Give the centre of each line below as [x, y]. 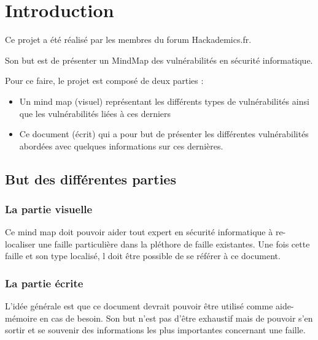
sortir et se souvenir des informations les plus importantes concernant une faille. [155, 330]
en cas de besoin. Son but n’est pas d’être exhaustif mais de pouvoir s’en [176, 318]
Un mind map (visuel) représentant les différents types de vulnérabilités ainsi [164, 101]
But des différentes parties [91, 179]
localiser [20, 244]
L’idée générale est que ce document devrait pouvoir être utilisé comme [139, 306]
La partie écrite [44, 283]
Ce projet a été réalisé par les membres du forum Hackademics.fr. [128, 40]
